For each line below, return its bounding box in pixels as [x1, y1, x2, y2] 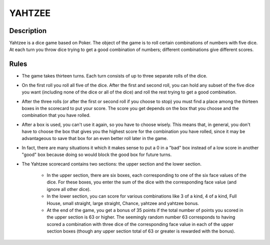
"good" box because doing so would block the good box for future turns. [21, 151, 172, 157]
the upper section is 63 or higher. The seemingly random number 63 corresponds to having [46, 214, 235, 220]
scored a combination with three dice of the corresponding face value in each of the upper [46, 221, 234, 227]
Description [9, 26, 47, 35]
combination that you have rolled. [21, 112, 91, 118]
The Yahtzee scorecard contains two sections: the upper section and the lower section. [21, 160, 202, 167]
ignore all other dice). [46, 186, 91, 192]
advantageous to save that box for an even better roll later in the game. [21, 135, 168, 141]
